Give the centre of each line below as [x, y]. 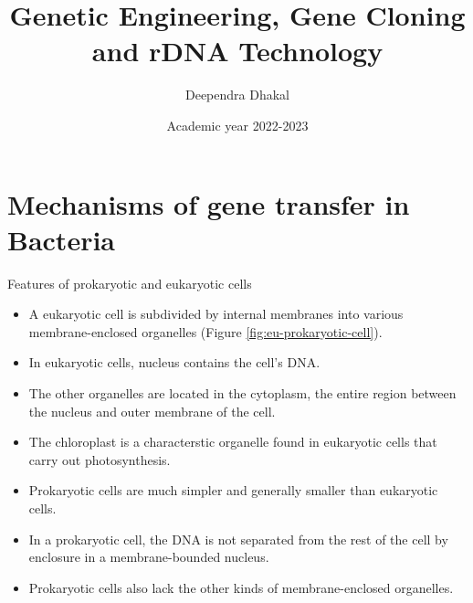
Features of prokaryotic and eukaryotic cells [130, 283]
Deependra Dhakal [237, 95]
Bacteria [61, 239]
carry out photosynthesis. [100, 459]
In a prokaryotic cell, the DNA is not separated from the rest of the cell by [238, 539]
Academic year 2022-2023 [237, 125]
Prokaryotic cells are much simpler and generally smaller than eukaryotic [233, 490]
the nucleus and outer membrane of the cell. [152, 411]
